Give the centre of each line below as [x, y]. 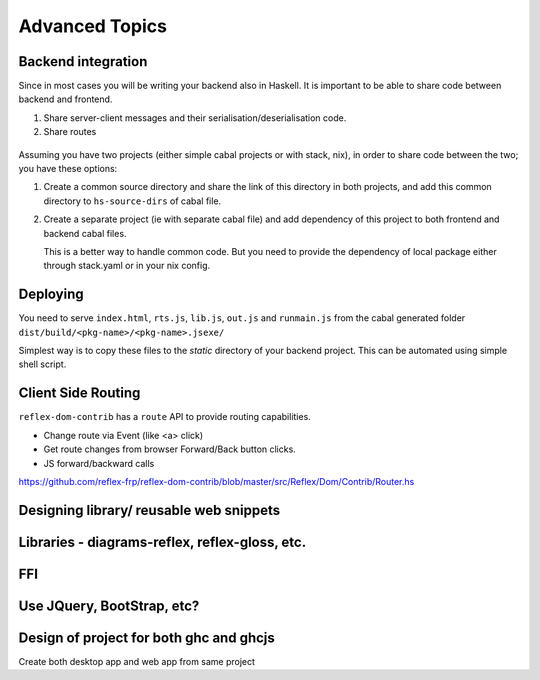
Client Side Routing [79, 393]
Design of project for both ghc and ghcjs [146, 637]
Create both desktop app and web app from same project [136, 661]
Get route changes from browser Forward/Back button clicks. [170, 449]
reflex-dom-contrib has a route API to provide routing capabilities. [165, 417]
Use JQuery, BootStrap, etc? [109, 605]
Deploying [51, 294]
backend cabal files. [85, 233]
